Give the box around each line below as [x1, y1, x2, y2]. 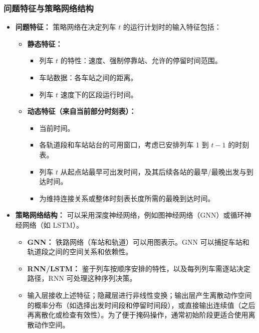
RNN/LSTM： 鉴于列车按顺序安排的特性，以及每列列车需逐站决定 [27, 263, 250, 273]
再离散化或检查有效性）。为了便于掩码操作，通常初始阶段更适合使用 [27, 309, 248, 320]
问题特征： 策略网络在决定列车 [15, 22, 116, 32]
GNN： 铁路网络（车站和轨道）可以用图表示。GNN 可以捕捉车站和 [27, 236, 249, 247]
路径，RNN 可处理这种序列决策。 [27, 273, 137, 283]
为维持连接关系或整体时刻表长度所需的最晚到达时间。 [39, 193, 215, 203]
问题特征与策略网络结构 [4, 2, 94, 14]
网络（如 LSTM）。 [22, 219, 83, 230]
